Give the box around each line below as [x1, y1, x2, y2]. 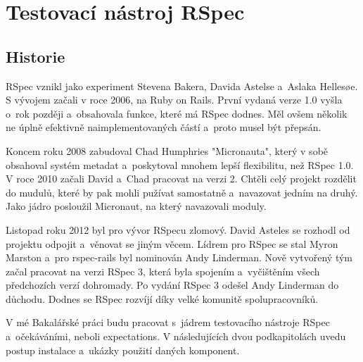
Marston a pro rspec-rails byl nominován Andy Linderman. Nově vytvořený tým [6, 250, 353, 265]
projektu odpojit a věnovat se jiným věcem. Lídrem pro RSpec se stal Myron [6, 236, 338, 251]
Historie [6, 45, 65, 67]
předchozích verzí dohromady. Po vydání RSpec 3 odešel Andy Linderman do [6, 277, 339, 292]
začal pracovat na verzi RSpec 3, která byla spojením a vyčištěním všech [6, 263, 320, 278]
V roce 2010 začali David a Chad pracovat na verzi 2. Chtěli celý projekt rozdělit [6, 171, 357, 186]
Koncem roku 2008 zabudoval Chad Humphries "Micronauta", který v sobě [6, 143, 329, 158]
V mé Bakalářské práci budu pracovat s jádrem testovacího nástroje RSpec [6, 315, 330, 330]
